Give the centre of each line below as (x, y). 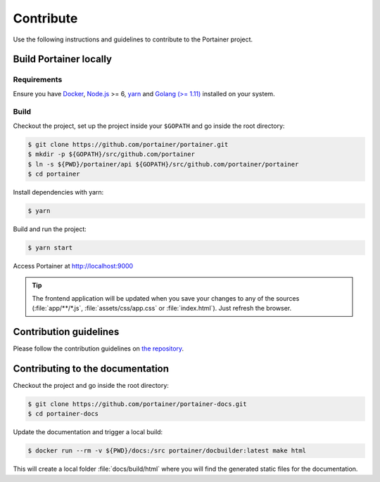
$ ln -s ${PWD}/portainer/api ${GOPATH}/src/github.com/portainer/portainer (163, 164)
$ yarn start (50, 247)
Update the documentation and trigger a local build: (88, 432)
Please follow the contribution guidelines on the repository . (99, 349)
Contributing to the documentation (91, 369)
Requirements (38, 79)
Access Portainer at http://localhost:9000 (73, 266)
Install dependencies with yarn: (58, 192)
